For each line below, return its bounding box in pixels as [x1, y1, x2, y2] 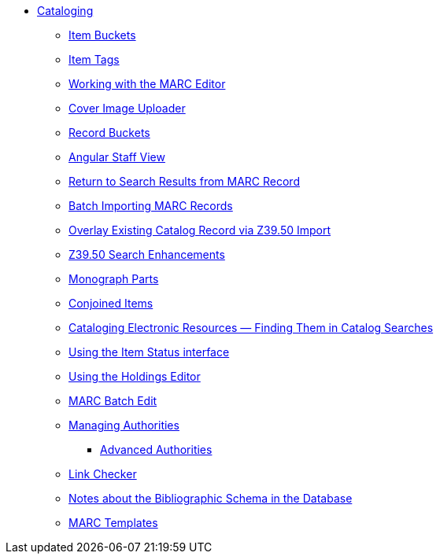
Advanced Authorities [100, 443, 213, 456]
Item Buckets [68, 28, 136, 42]
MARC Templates [68, 516, 158, 529]
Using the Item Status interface [68, 345, 230, 359]
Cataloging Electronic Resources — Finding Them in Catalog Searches [68, 321, 434, 334]
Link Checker [68, 467, 137, 481]
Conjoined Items [68, 297, 153, 310]
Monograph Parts [68, 272, 159, 286]
